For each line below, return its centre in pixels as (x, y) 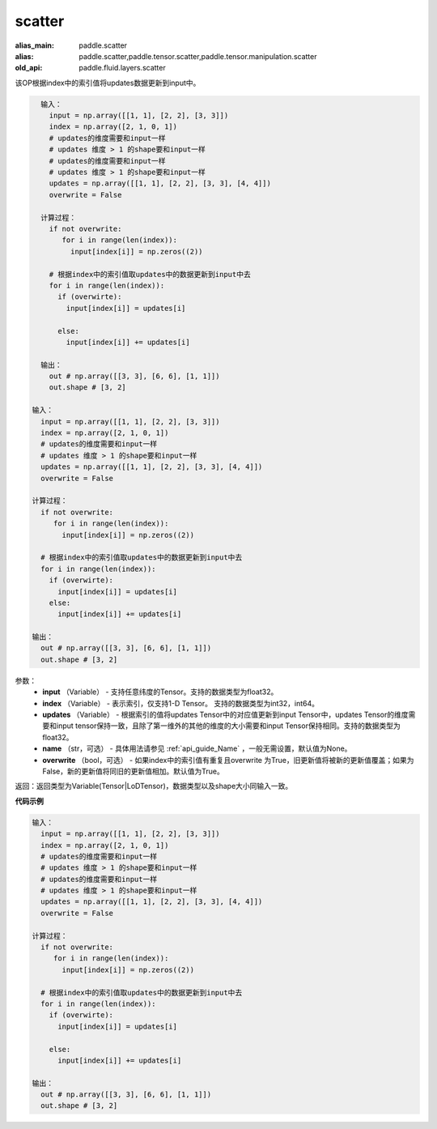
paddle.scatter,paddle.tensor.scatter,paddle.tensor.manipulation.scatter (198, 56)
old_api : (29, 68)
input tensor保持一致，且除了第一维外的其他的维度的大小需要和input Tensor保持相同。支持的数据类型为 (228, 726)
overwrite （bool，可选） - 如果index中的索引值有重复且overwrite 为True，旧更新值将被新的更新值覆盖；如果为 (228, 760)
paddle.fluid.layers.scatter (122, 68)
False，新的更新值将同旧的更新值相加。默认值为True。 (133, 771)
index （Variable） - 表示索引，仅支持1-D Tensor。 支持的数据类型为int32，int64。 (181, 703)
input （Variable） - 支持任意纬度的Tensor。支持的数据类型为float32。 (160, 692)
